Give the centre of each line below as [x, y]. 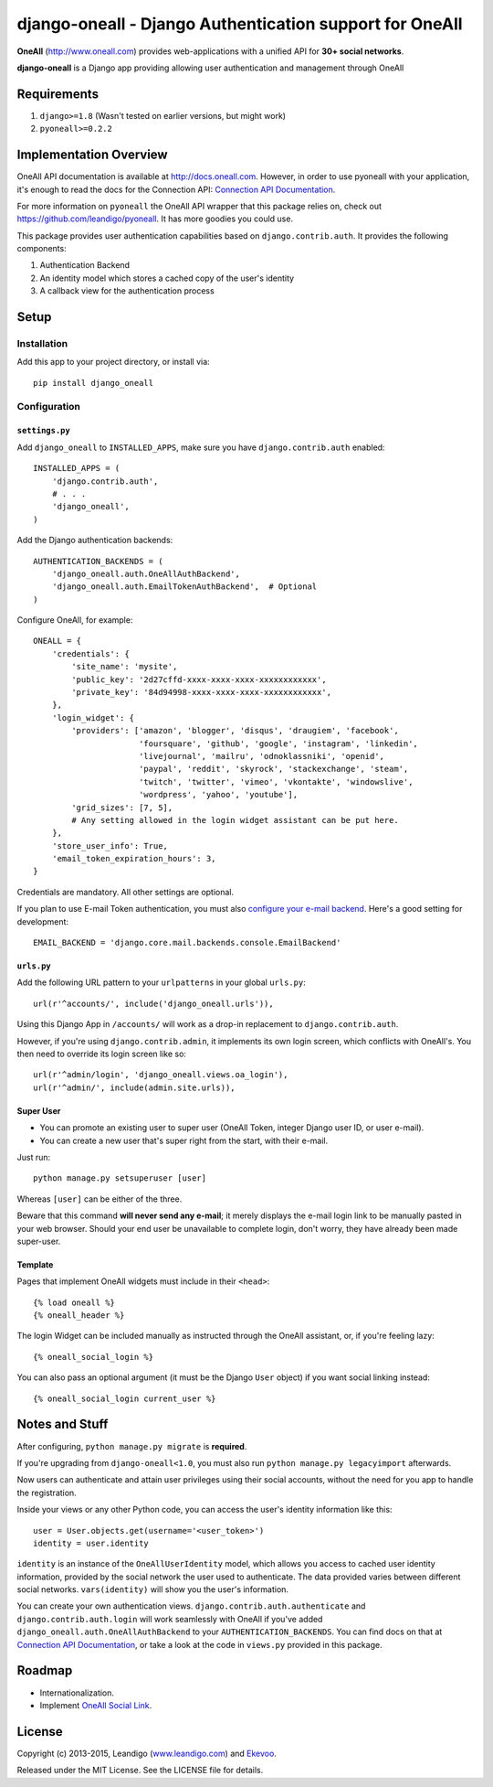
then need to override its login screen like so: [102, 1054]
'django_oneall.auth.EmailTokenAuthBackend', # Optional [184, 587]
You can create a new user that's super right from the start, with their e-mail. [184, 1140]
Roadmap [45, 1670]
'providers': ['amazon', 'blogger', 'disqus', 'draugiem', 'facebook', [235, 731]
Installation [42, 344]
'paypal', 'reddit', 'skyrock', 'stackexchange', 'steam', [273, 769]
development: [42, 921]
